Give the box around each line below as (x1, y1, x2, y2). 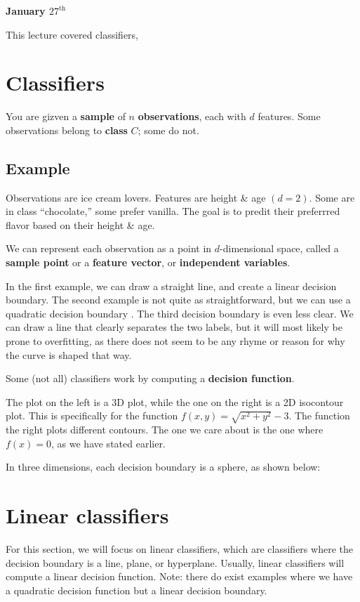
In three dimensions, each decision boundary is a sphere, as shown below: (6, 459, 321, 474)
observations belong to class (6, 122, 128, 137)
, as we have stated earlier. (51, 436, 166, 450)
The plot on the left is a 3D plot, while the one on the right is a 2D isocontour (6, 394, 344, 409)
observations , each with (138, 109, 246, 124)
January (6, 4, 46, 18)
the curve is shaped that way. (6, 347, 132, 362)
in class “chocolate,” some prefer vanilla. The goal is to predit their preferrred (6, 204, 340, 218)
